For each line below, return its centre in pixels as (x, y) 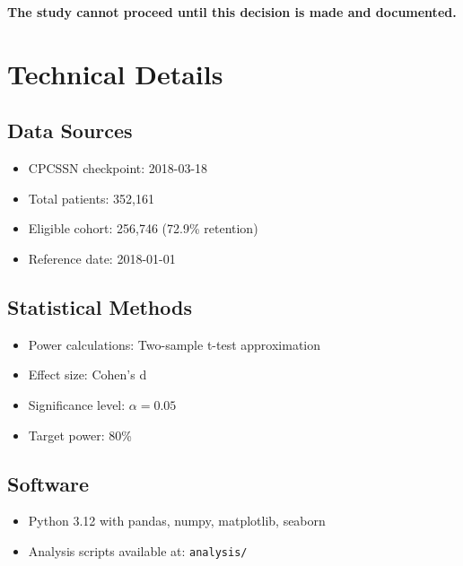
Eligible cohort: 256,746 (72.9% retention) (143, 228)
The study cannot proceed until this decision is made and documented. (232, 12)
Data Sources (70, 131)
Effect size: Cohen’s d (87, 374)
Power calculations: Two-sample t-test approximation (175, 344)
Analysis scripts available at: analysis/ (138, 550)
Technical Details (115, 73)
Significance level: (77, 404)
